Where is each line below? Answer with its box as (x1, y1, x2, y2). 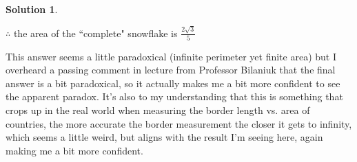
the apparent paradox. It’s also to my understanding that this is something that (6, 89, 343, 104)
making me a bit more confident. (6, 143, 143, 157)
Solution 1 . (6, 2, 58, 16)
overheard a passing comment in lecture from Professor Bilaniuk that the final (6, 62, 336, 77)
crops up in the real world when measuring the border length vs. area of (6, 102, 310, 117)
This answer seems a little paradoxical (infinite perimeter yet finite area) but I (6, 49, 336, 63)
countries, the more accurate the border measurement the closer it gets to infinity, (6, 116, 352, 130)
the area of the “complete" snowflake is (13, 25, 178, 40)
